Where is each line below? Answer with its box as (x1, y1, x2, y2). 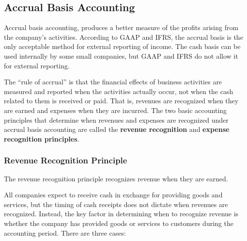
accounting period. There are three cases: (4, 227, 126, 238)
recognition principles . (4, 133, 79, 144)
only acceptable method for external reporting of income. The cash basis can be (4, 41, 241, 51)
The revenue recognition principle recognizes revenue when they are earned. (4, 173, 228, 183)
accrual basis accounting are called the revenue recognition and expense (4, 124, 230, 134)
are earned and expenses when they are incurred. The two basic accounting (4, 105, 227, 115)
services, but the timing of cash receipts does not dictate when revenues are (4, 199, 228, 209)
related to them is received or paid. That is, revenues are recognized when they (4, 96, 239, 106)
